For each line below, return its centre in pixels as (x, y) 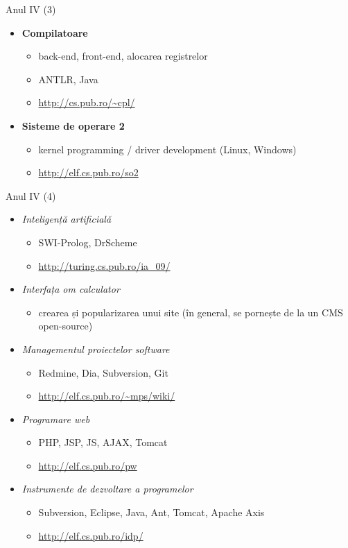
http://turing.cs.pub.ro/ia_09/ (104, 265)
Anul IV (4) (31, 195)
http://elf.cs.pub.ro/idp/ (91, 535)
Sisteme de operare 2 (73, 125)
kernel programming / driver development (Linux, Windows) (167, 149)
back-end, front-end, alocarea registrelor (123, 56)
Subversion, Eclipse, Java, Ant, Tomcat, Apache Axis (151, 512)
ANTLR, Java (68, 79)
